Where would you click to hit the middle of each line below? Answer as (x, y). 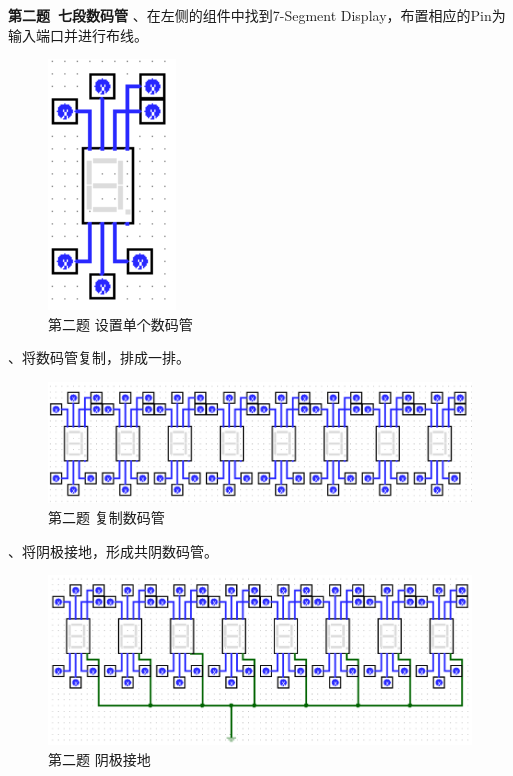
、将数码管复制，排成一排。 (99, 357)
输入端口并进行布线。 (78, 34)
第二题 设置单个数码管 (120, 323)
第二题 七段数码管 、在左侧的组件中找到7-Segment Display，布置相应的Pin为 (257, 15)
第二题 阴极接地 (99, 759)
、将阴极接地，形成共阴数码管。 (113, 550)
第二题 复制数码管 (106, 517)
